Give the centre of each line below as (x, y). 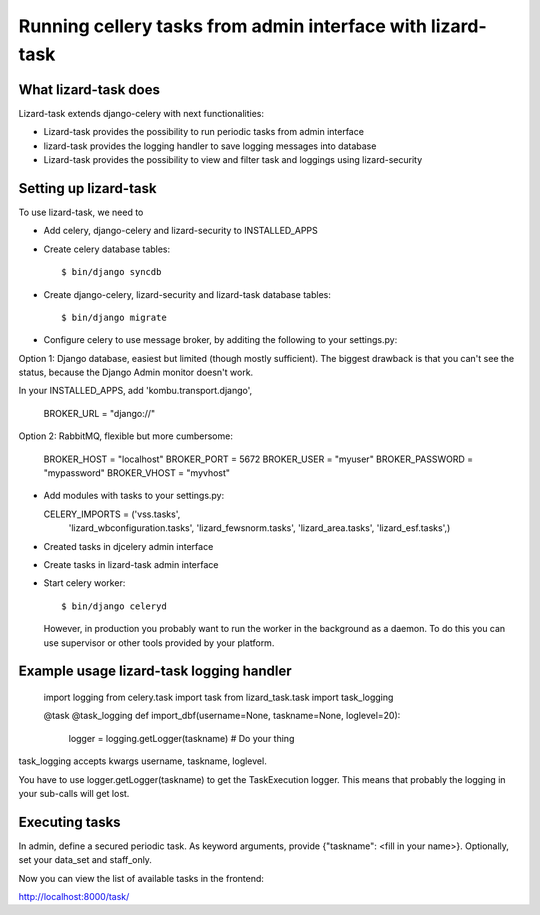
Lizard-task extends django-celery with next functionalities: (141, 113)
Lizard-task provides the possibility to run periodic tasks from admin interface (204, 132)
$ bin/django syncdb (111, 272)
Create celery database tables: (107, 249)
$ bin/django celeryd (114, 606)
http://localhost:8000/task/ (74, 896)
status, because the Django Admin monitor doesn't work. (136, 372)
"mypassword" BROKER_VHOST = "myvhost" (136, 473)
